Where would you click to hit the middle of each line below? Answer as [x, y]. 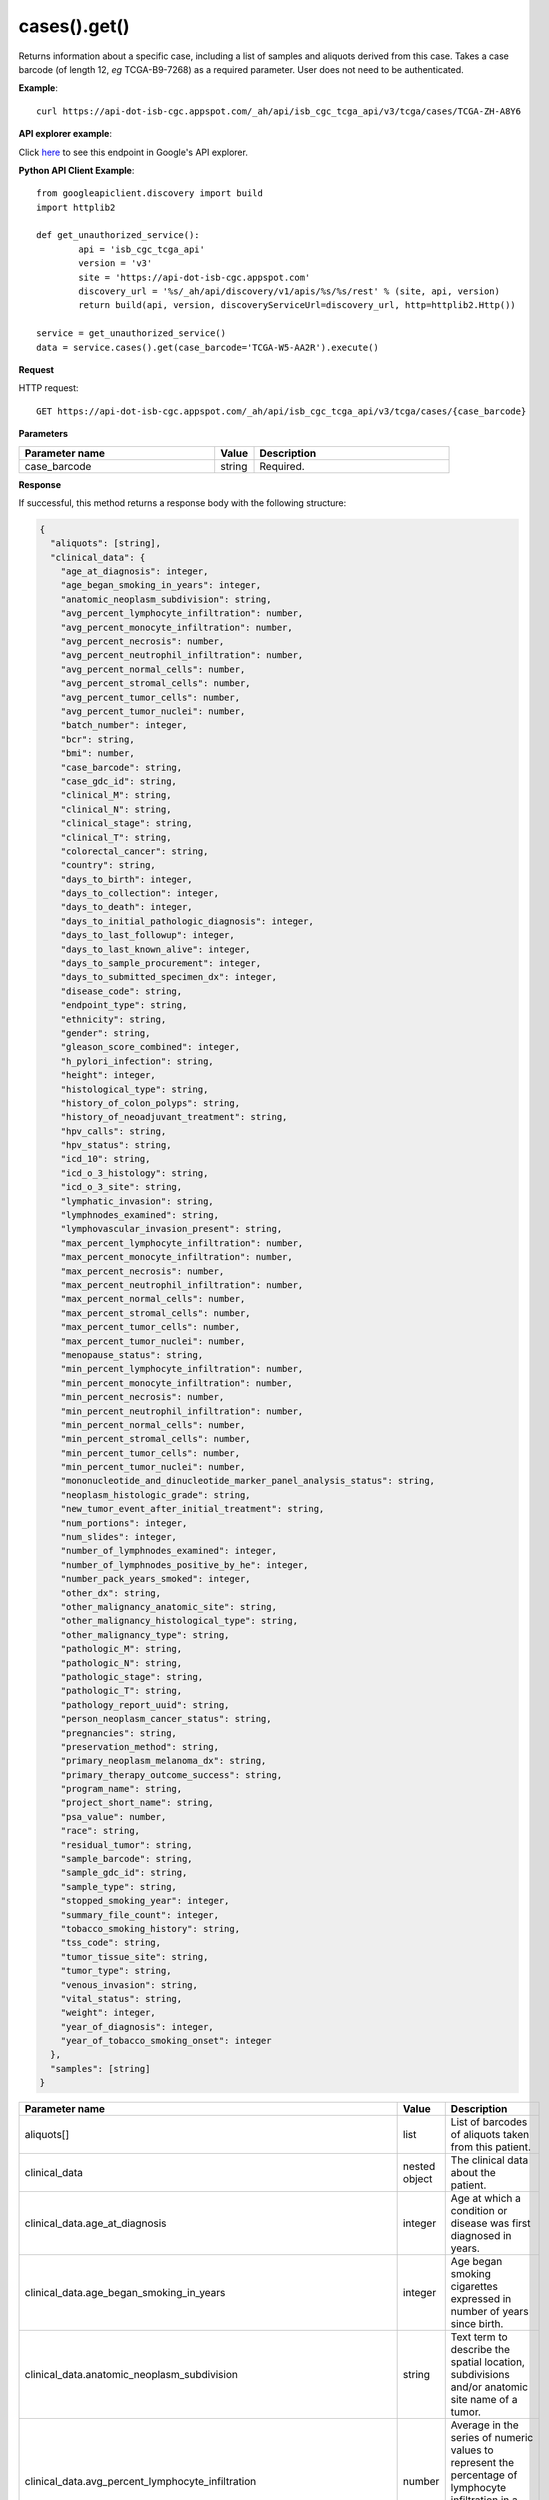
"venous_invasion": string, [129, 1984]
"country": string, [108, 865]
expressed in [481, 2299]
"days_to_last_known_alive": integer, [155, 949]
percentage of [484, 2475]
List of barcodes [489, 2122]
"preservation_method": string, [140, 1746]
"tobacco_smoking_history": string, [150, 1928]
